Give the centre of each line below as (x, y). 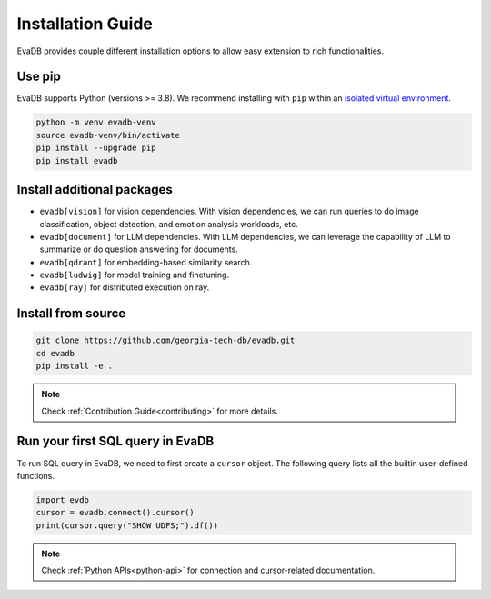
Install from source (71, 314)
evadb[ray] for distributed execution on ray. (125, 287)
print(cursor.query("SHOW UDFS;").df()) (127, 525)
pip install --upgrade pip (96, 148)
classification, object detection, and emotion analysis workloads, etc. (169, 224)
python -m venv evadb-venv (96, 122)
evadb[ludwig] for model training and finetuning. (135, 275)
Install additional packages (95, 190)
